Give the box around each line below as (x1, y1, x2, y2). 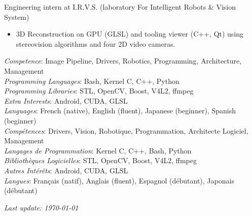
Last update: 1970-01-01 (4, 202, 79, 212)
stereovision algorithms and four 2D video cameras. (16, 38, 175, 49)
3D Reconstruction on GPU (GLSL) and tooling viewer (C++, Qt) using (16, 28, 244, 39)
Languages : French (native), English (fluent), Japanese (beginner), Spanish (4, 105, 236, 116)
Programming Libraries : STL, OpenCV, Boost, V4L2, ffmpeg (4, 85, 194, 96)
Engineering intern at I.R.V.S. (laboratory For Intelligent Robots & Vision (4, 2, 236, 12)
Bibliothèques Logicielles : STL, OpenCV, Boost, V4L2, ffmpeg (4, 155, 197, 166)
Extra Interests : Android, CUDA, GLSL (4, 95, 128, 106)
